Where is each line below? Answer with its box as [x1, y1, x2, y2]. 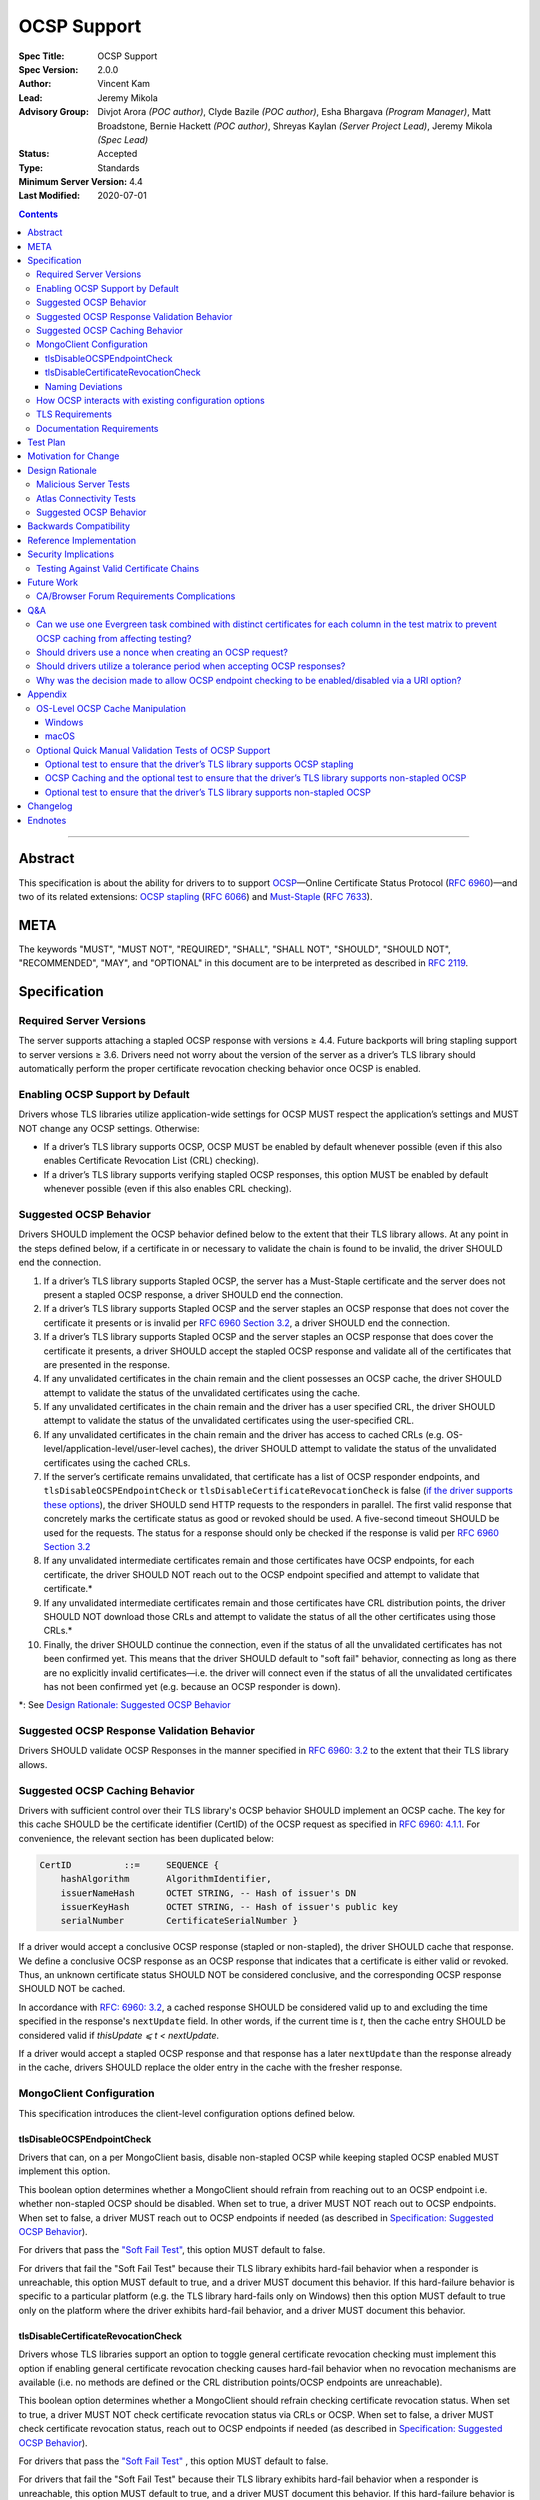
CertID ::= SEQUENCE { [39, 1859, 220, 1870]
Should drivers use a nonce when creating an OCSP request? [36, 646, 289, 658]
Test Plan [27, 436, 66, 449]
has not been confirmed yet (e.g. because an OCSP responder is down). [43, 1680, 341, 1692]
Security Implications [27, 548, 115, 560]
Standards [97, 161, 140, 174]
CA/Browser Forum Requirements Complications [36, 590, 236, 602]
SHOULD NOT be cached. [18, 1983, 125, 1995]
